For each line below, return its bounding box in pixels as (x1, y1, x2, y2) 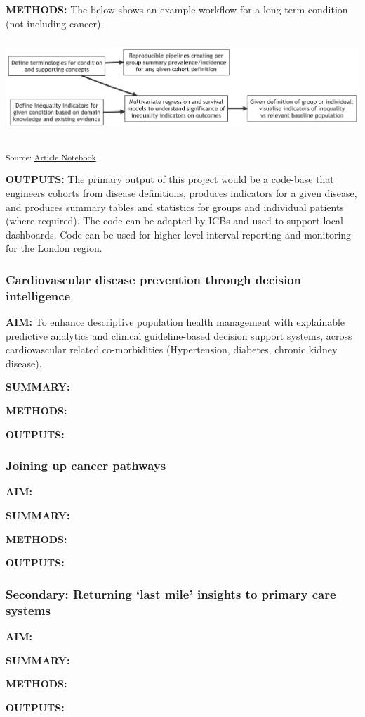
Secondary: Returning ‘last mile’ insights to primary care (6, 585, 336, 602)
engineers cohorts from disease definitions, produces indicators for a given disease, (6, 185, 357, 200)
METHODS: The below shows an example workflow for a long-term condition (6, 2, 348, 16)
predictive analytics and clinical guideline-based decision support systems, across (6, 328, 352, 343)
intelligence (6, 286, 71, 304)
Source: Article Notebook (6, 151, 96, 163)
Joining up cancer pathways (6, 457, 166, 474)
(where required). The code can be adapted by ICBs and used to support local (6, 213, 343, 228)
